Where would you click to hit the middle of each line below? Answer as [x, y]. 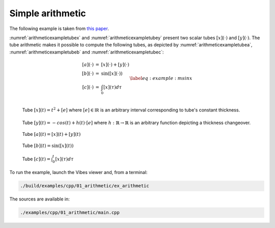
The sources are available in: [39, 199]
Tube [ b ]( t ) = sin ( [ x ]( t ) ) [48, 146]
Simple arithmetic [48, 13]
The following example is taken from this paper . [59, 28]
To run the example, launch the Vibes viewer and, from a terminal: [78, 173]
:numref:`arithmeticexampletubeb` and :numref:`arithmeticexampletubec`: [87, 52]
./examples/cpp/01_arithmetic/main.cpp [70, 213]
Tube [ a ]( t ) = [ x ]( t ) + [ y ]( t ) [51, 134]
